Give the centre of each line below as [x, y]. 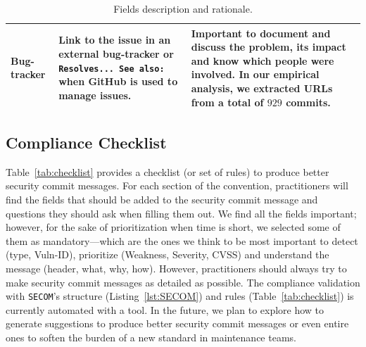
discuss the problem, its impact [269, 47]
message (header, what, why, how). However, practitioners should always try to [176, 269]
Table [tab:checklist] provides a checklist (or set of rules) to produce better [168, 171]
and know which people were [263, 60]
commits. [308, 102]
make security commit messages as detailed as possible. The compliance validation [183, 282]
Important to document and [261, 33]
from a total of [227, 102]
